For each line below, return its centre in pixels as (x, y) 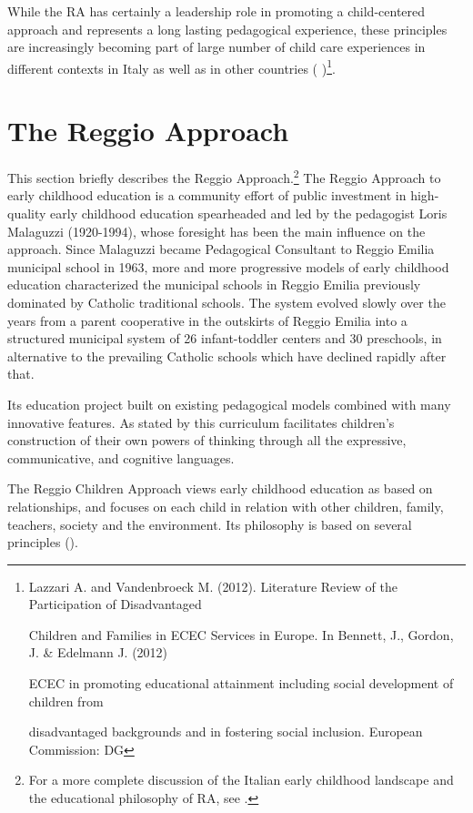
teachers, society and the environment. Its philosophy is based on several (210, 524)
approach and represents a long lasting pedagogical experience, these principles (227, 29)
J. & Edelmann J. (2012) (98, 652)
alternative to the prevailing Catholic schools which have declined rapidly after (227, 356)
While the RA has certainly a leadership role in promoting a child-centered (216, 11)
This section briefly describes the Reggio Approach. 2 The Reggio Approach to (224, 176)
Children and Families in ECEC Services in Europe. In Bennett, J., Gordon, (241, 634)
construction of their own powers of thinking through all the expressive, (207, 440)
